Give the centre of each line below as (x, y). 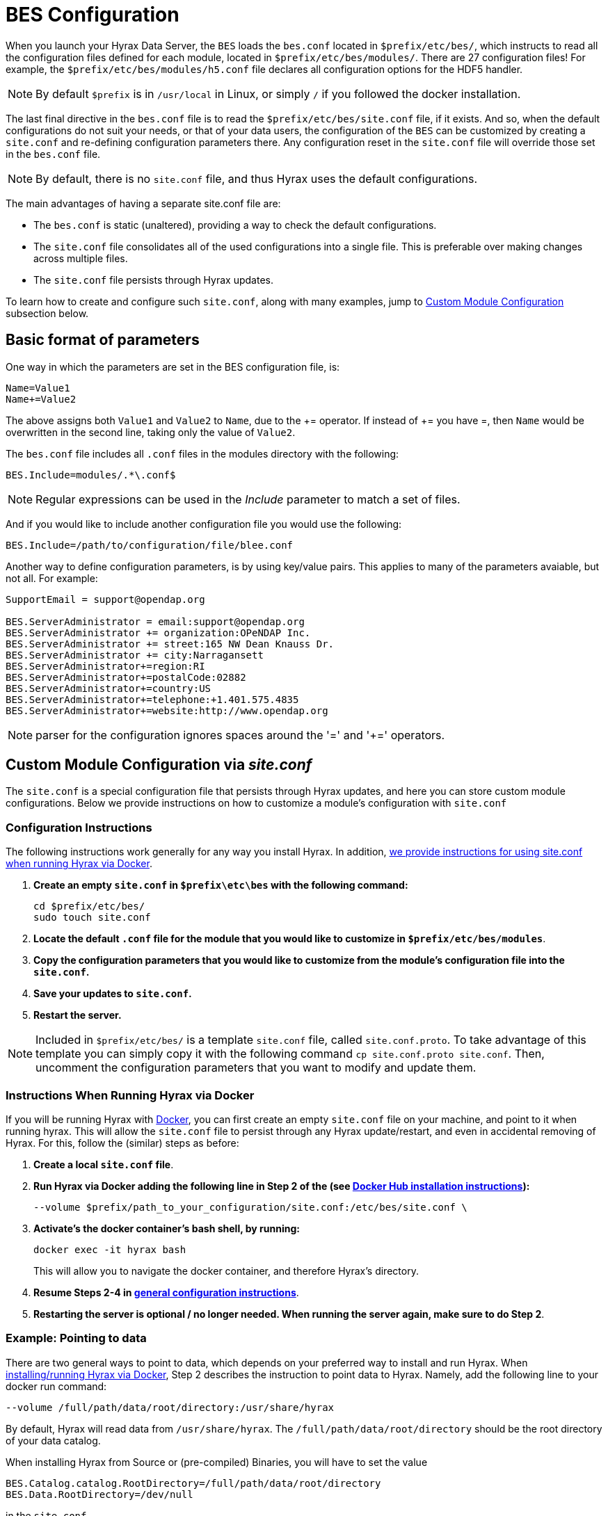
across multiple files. (81, 258)
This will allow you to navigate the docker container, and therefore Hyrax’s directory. (226, 1271)
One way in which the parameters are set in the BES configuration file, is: (173, 366)
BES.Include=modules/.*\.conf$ (91, 475)
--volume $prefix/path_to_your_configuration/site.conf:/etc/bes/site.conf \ (250, 1207)
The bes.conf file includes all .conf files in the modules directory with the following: (202, 453)
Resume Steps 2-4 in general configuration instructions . (166, 1292)
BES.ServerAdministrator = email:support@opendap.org (155, 621)
